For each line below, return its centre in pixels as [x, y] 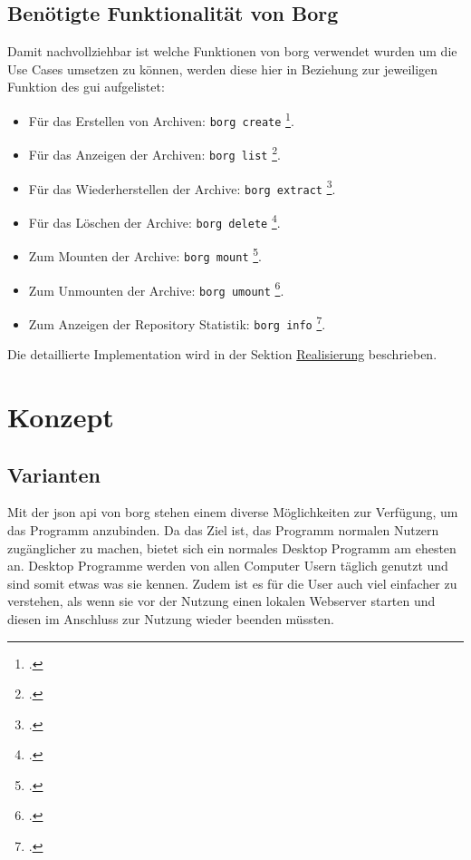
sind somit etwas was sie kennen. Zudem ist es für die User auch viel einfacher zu [232, 583]
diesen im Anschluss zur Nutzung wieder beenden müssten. [171, 618]
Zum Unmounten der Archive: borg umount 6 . [156, 288]
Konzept [61, 416]
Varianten [54, 474]
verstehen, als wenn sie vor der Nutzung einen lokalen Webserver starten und [221, 601]
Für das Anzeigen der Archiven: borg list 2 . [154, 153]
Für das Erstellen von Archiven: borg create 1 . [161, 119]
